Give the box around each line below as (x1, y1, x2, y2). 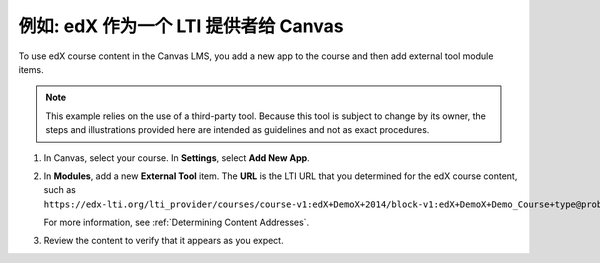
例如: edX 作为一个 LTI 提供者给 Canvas (18, 15, 344, 37)
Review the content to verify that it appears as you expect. (43, 235, 284, 247)
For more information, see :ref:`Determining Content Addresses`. (43, 216, 310, 229)
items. (18, 63, 44, 75)
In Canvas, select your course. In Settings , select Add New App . (43, 151, 310, 164)
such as (43, 184, 77, 196)
